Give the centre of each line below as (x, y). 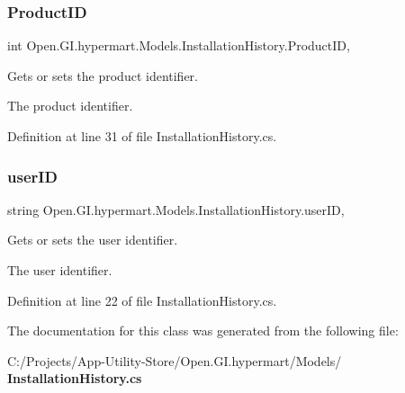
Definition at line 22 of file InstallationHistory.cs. (142, 300)
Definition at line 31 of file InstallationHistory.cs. (142, 136)
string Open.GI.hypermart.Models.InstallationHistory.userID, (176, 209)
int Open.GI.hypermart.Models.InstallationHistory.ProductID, (179, 45)
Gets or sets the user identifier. (93, 240)
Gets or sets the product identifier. (103, 75)
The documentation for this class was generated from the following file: (203, 330)
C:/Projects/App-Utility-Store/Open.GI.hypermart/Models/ (175, 360)
